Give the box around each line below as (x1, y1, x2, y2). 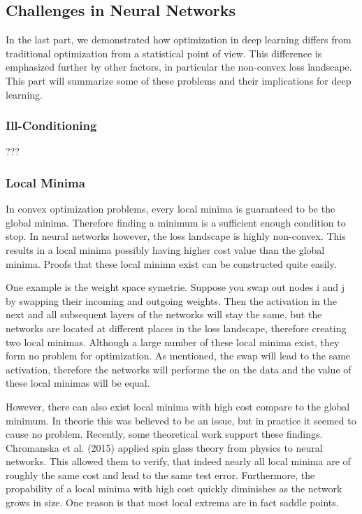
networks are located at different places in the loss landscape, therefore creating (6, 320, 347, 335)
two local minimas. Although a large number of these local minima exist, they (6, 334, 340, 349)
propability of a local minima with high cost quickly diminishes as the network (6, 481, 342, 496)
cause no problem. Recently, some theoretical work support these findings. (6, 427, 323, 441)
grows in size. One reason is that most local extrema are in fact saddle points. (6, 495, 339, 510)
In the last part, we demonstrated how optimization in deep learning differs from (6, 32, 352, 47)
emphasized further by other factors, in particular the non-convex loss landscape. (6, 59, 352, 74)
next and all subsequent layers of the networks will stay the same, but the (6, 307, 322, 322)
